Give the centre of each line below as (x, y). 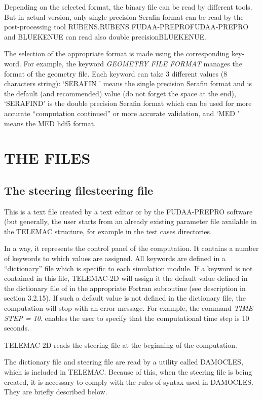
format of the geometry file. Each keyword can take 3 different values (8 (116, 73)
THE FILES (47, 158)
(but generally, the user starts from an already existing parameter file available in (130, 221)
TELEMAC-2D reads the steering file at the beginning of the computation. (121, 344)
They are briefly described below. (56, 392)
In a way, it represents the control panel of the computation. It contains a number (131, 248)
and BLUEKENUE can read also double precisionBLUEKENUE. (105, 36)
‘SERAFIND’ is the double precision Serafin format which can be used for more (128, 103)
